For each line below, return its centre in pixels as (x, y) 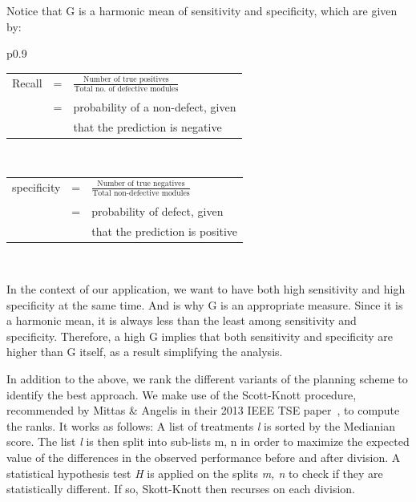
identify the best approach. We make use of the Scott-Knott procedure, (182, 394)
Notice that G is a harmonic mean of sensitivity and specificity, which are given (202, 10)
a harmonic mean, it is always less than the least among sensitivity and (182, 320)
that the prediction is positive (165, 231)
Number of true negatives (141, 184)
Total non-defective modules (141, 193)
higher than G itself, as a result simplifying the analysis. (145, 352)
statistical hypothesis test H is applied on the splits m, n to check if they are (195, 473)
